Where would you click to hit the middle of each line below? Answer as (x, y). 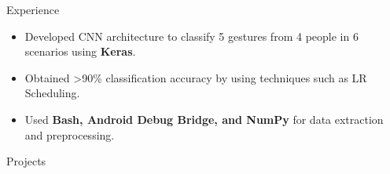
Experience (33, 9)
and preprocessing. (70, 134)
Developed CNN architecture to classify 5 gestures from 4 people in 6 (191, 36)
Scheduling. (52, 93)
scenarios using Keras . (80, 51)
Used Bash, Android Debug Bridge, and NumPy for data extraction (204, 119)
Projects (26, 161)
